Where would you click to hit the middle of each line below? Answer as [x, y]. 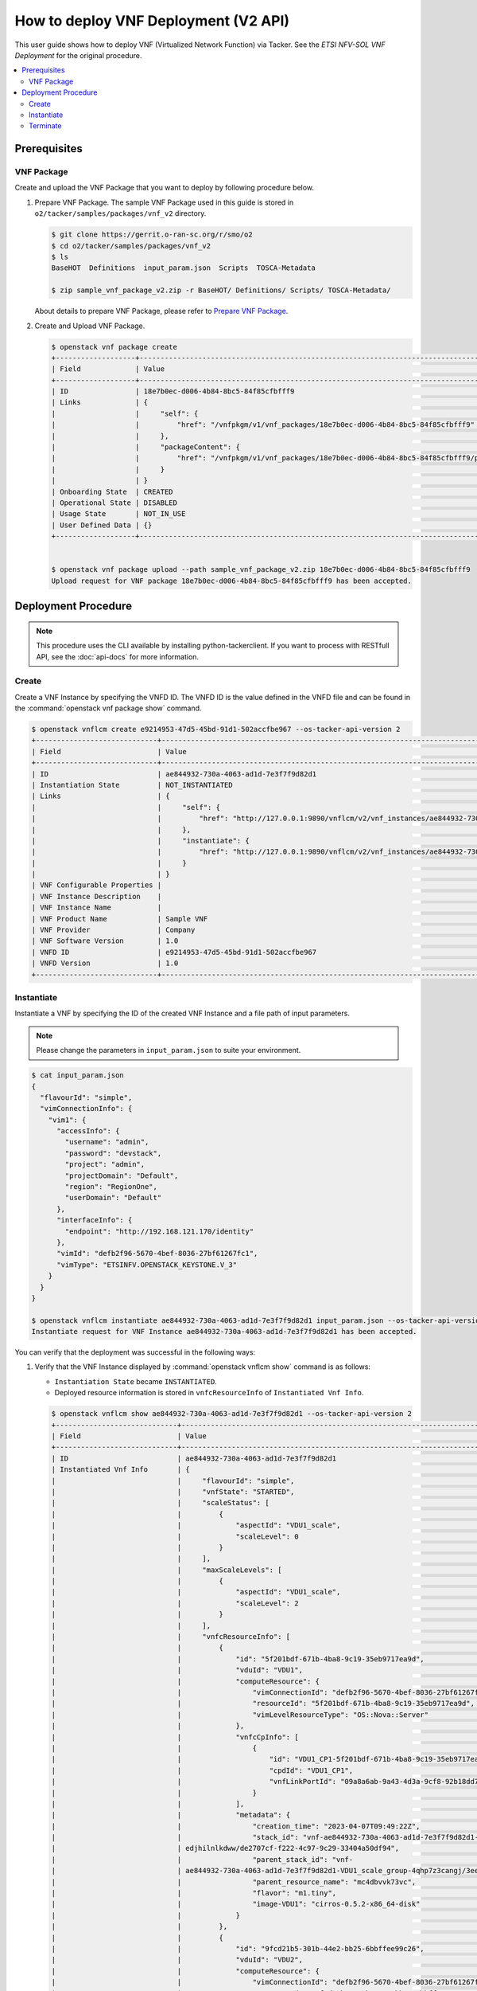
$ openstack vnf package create [114, 347]
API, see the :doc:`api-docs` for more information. [117, 656]
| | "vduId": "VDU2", [177, 1960]
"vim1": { [67, 1120]
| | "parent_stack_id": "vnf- [202, 1859]
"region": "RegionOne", [111, 1187]
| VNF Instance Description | [97, 896]
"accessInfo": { [88, 1131]
